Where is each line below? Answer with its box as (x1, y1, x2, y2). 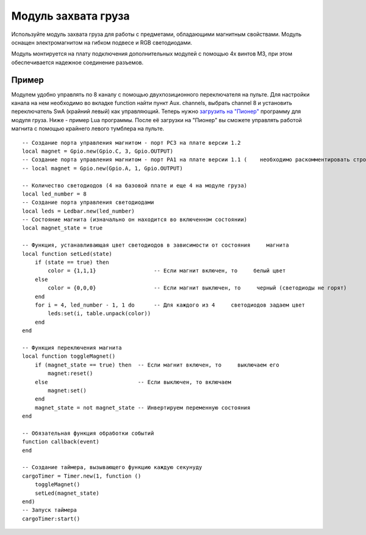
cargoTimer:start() (22, 515, 81, 522)
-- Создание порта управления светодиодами (22, 199, 154, 206)
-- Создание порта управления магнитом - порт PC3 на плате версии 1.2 (22, 139, 241, 146)
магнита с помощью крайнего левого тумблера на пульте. (11, 125, 165, 133)
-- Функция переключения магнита (22, 344, 122, 351)
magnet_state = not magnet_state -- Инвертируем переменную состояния (34, 404, 251, 411)
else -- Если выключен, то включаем (34, 379, 231, 385)
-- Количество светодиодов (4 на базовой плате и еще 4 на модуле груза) (22, 182, 248, 189)
